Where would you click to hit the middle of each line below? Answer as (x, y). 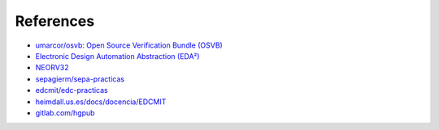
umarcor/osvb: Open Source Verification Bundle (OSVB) (129, 45)
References (55, 21)
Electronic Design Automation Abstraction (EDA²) (117, 56)
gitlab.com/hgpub (65, 112)
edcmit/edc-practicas (72, 90)
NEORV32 (52, 68)
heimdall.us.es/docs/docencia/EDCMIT (101, 102)
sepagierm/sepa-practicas (80, 79)
